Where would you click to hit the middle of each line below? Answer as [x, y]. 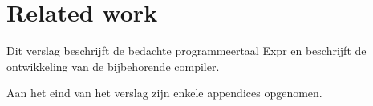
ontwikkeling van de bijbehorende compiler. [113, 66]
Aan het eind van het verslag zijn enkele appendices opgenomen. [164, 93]
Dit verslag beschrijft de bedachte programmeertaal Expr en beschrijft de [186, 51]
